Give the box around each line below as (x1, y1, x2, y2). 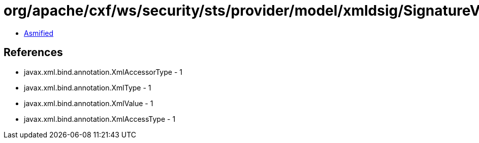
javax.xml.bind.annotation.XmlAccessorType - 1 (24, 67, 182, 76)
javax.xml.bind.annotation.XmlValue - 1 (24, 99, 153, 108)
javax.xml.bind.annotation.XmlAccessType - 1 (24, 114, 176, 123)
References (4, 46, 63, 59)
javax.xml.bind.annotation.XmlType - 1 (24, 83, 151, 92)
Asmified (24, 28, 54, 37)
